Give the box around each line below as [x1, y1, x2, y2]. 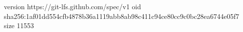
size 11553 [4, 20, 34, 31]
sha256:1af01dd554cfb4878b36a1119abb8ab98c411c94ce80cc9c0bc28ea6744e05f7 [4, 11, 240, 21]
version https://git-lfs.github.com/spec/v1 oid [4, 1, 141, 11]
